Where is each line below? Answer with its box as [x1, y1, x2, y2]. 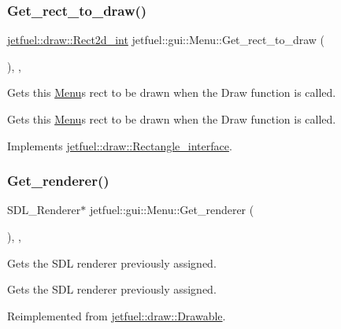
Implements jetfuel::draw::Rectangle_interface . [7, 137, 232, 153]
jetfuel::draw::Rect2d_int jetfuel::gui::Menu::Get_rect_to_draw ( [7, 31, 324, 48]
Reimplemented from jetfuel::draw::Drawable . [7, 307, 226, 323]
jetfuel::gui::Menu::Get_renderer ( [89, 201, 254, 218]
